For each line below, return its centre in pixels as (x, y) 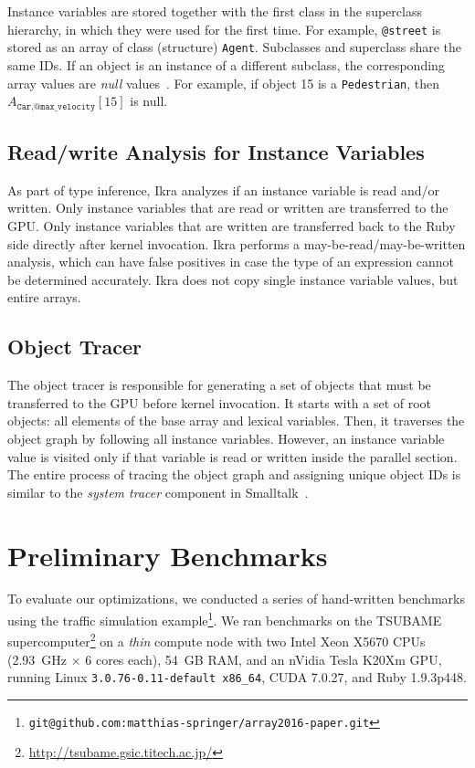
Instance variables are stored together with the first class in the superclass (215, 11)
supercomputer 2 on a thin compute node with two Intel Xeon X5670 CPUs (216, 640)
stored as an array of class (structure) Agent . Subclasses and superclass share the (235, 47)
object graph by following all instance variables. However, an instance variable (226, 438)
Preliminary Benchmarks (168, 555)
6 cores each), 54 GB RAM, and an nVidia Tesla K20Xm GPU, (264, 659)
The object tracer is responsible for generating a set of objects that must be (219, 385)
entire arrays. (44, 297)
